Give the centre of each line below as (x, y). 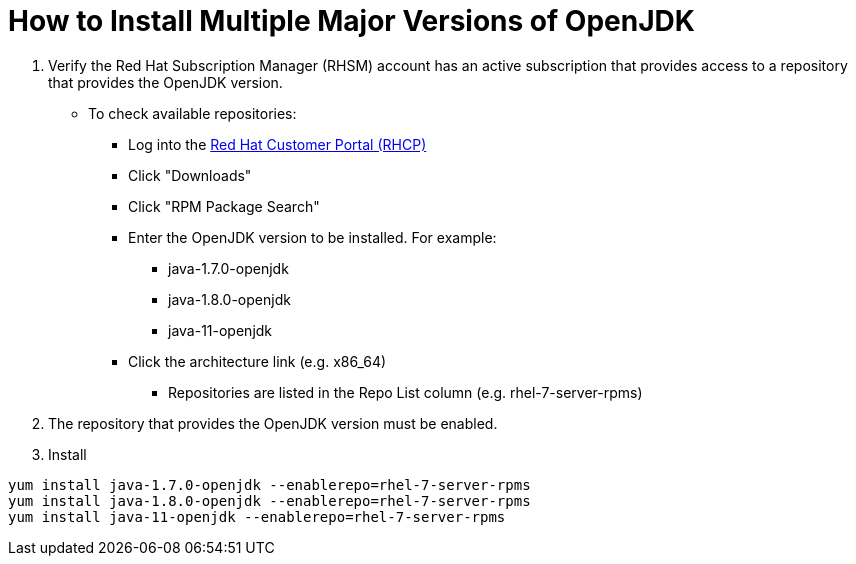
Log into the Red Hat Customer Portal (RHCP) (277, 144)
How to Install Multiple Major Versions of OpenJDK (351, 21)
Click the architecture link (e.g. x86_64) (257, 361)
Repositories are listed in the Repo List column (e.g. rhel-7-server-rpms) (405, 392)
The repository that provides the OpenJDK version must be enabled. (273, 423)
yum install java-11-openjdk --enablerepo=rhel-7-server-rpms (257, 516)
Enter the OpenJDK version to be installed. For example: (312, 237)
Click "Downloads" (190, 175)
